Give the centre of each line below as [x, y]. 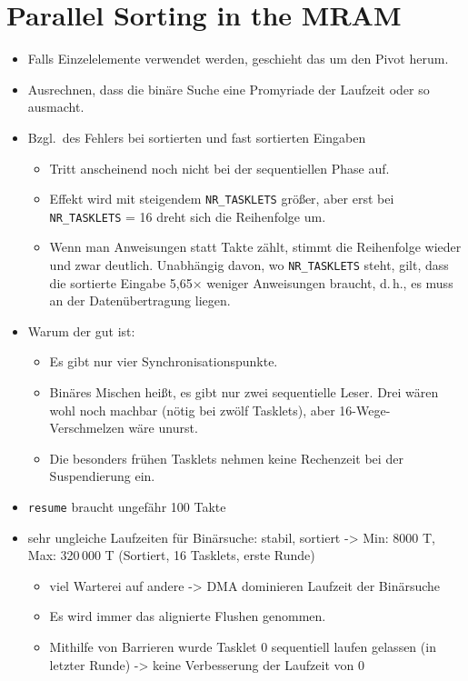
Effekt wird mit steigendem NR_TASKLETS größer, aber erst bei [222, 199]
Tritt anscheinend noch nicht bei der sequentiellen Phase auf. [219, 168]
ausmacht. [56, 107]
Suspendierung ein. [102, 476]
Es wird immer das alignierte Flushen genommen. [188, 616]
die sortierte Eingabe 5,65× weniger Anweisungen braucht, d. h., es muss [251, 282]
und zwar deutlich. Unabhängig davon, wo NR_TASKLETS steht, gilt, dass [249, 265]
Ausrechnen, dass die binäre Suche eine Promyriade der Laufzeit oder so [229, 89]
